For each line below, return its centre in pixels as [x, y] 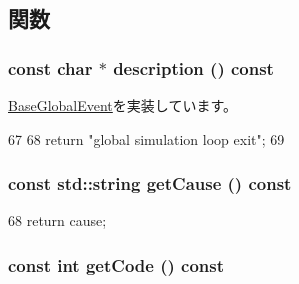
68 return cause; [57, 220]
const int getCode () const [116, 264]
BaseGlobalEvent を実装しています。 [122, 105]
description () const [193, 67]
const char [50, 67]
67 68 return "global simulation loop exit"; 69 [146, 138]
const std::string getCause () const [150, 183]
